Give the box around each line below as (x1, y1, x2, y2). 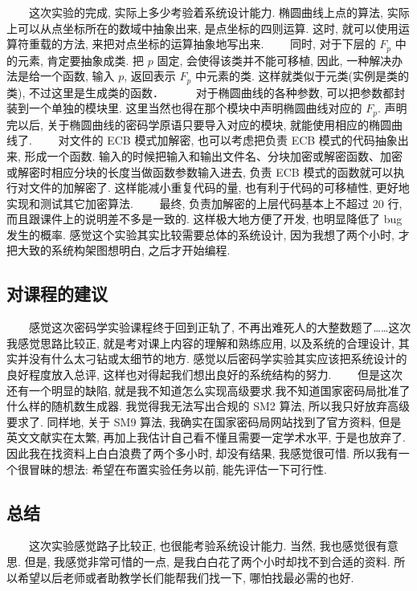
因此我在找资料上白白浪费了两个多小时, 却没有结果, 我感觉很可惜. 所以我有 (6, 445, 399, 462)
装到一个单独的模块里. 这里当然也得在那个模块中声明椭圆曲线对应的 (6, 100, 362, 116)
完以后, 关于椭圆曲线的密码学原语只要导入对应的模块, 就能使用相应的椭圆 (6, 116, 392, 132)
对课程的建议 (6, 281, 108, 306)
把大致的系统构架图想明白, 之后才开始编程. (6, 242, 231, 259)
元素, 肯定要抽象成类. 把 (17, 51, 145, 68)
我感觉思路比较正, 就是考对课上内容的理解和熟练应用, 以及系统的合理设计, (6, 334, 395, 351)
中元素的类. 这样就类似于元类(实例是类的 (194, 67, 409, 84)
